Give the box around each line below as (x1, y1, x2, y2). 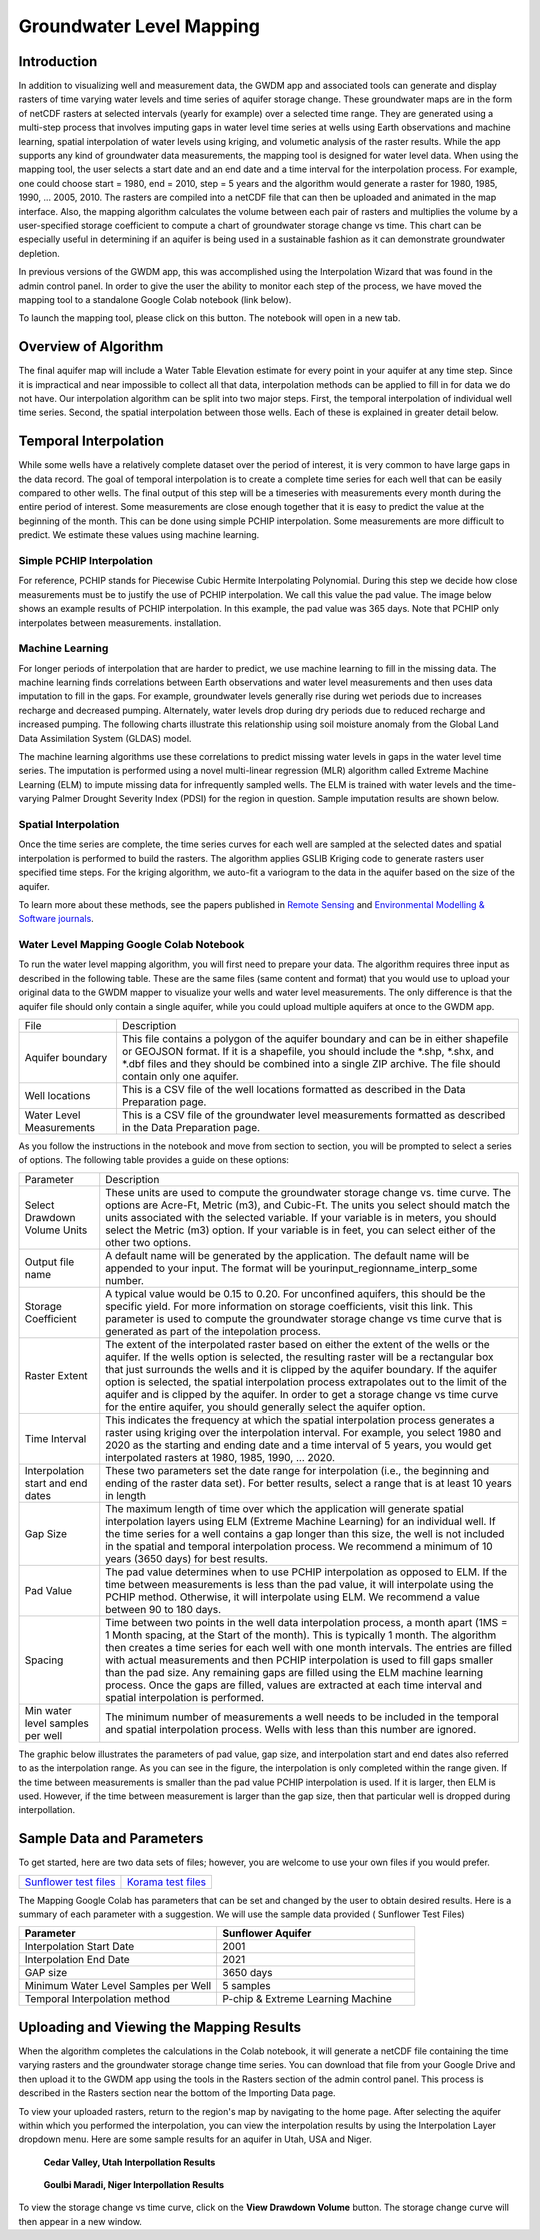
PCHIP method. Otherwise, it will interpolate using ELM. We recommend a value (105, 1590, 480, 1604)
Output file (24, 1255, 75, 1269)
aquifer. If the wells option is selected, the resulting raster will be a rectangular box (105, 1350, 494, 1364)
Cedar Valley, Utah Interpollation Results (43, 2156, 216, 2168)
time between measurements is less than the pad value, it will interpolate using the (105, 1577, 494, 1591)
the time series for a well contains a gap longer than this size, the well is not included (105, 1526, 505, 1540)
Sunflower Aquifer (222, 1926, 312, 1940)
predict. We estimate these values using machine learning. (18, 529, 260, 541)
